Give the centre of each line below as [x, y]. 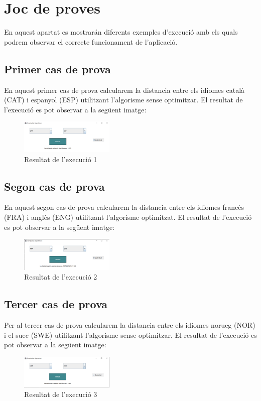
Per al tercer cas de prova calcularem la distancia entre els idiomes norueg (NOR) [130, 324]
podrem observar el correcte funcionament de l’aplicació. [91, 41]
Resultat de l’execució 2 [61, 277]
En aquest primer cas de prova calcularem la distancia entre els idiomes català [124, 90]
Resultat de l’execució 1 [61, 159]
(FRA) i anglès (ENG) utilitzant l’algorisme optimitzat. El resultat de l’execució [128, 217]
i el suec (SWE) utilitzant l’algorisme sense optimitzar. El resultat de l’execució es [130, 335]
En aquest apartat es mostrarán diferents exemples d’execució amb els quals [121, 32]
